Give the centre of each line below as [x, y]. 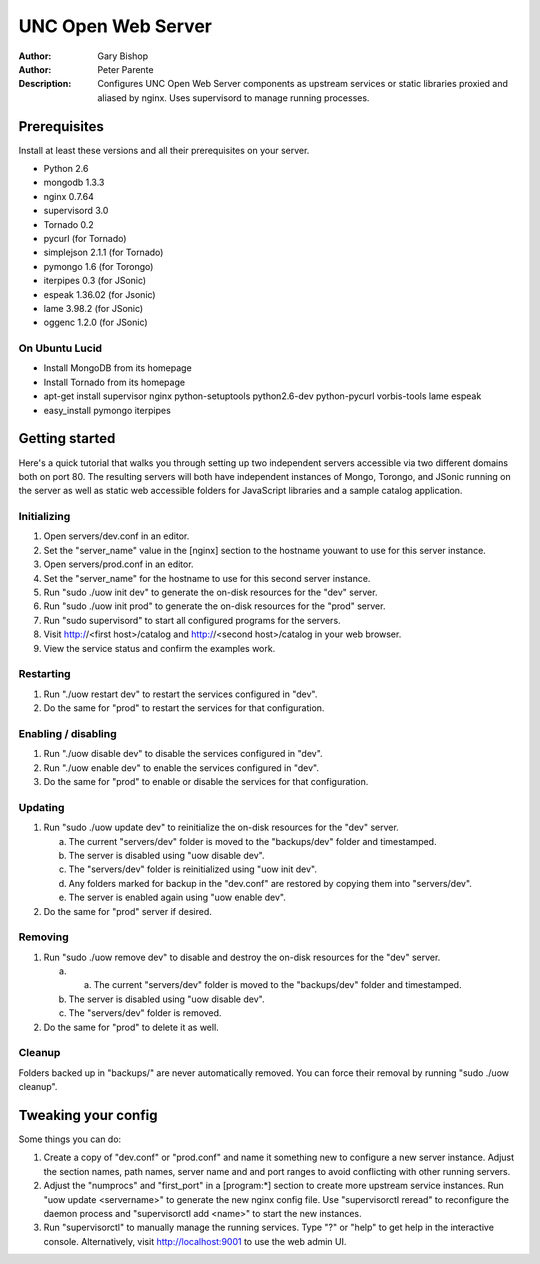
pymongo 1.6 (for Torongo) [98, 266]
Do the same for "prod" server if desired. [127, 911]
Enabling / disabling [67, 733]
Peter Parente [125, 69]
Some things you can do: [70, 1139]
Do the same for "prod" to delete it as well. [131, 1027]
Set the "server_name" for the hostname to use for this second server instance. [207, 578]
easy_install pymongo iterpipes [107, 410]
